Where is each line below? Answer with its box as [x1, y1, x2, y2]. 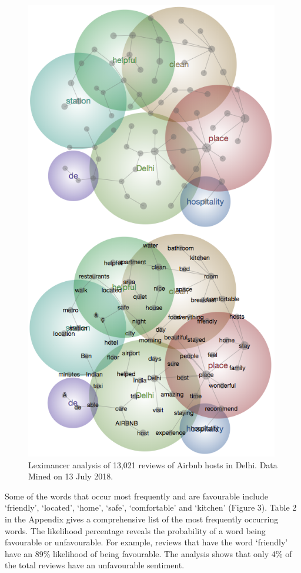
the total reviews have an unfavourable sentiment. [5, 559, 185, 571]
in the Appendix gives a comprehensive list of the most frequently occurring [5, 512, 279, 525]
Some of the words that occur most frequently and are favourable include [5, 489, 268, 502]
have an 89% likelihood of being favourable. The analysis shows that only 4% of [5, 547, 292, 559]
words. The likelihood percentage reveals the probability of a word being [5, 524, 266, 537]
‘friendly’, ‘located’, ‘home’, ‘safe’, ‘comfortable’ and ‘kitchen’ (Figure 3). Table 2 [5, 501, 297, 514]
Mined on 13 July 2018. [28, 470, 113, 482]
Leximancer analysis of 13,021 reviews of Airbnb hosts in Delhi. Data [28, 458, 277, 471]
